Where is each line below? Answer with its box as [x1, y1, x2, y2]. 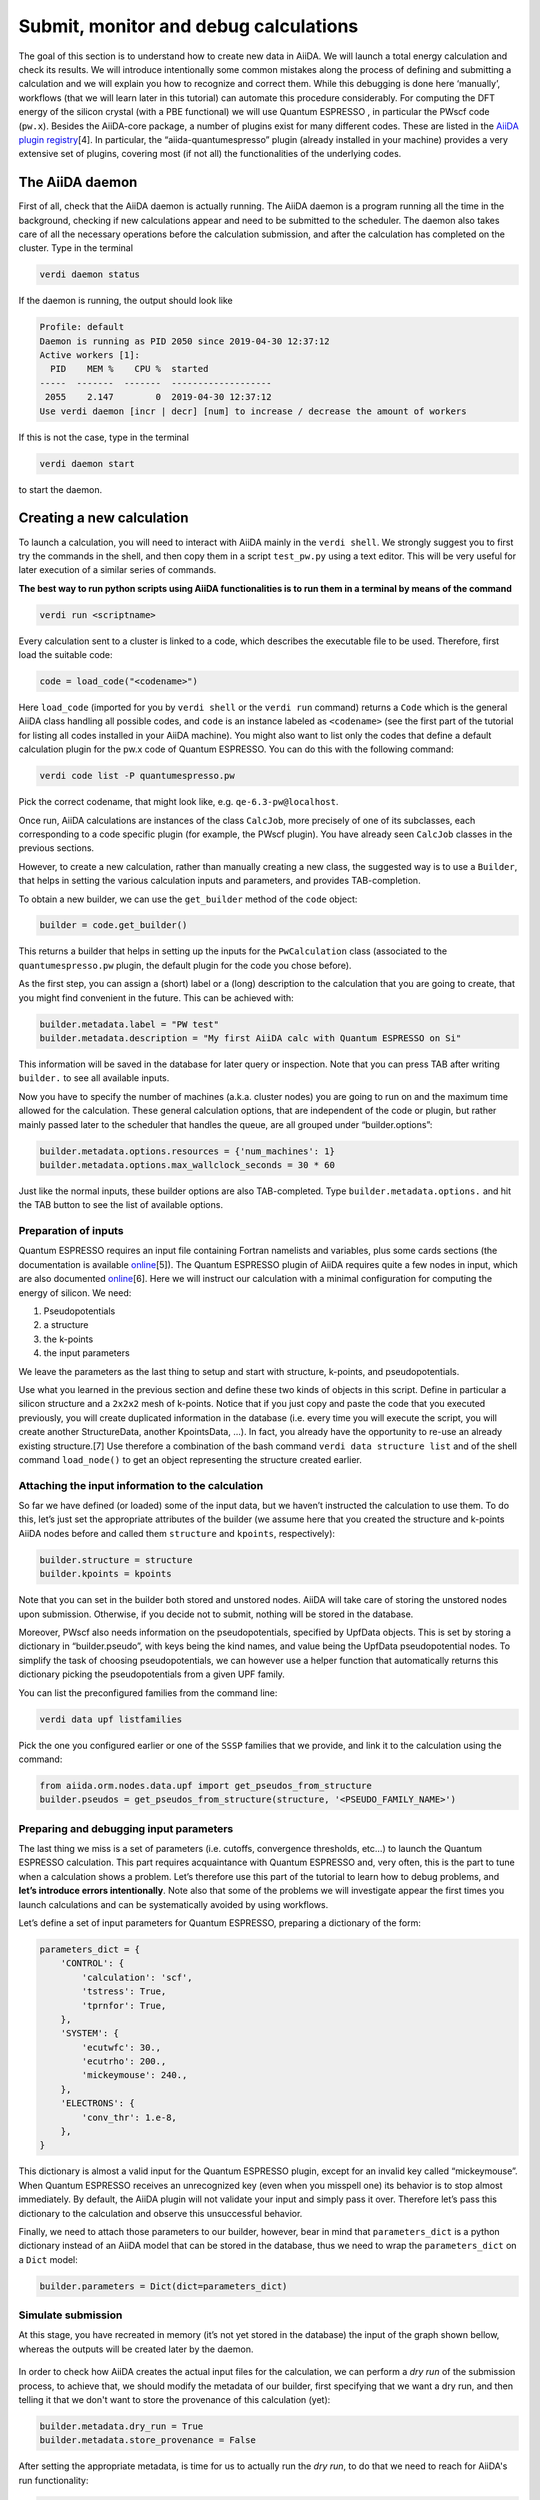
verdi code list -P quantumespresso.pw [39, 770, 235, 782]
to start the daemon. [18, 483, 103, 495]
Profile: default [39, 321, 125, 333]
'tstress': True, [81, 1986, 167, 1997]
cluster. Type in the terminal [18, 242, 134, 254]
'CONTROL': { [60, 1958, 125, 1969]
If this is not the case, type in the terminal [18, 431, 190, 443]
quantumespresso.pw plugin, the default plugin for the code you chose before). [18, 959, 352, 971]
